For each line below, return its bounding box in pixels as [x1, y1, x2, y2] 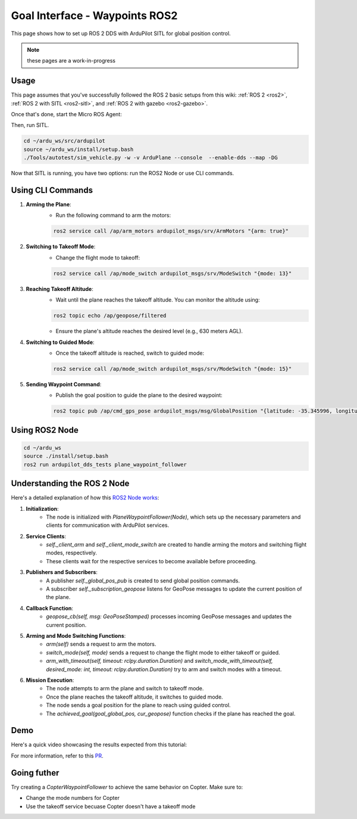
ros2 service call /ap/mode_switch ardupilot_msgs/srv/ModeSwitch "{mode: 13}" [53, 270, 292, 277]
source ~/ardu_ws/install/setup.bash [23, 146, 134, 153]
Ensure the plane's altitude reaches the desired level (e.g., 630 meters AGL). [55, 328, 243, 335]
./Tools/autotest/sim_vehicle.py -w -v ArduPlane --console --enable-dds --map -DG [23, 154, 278, 161]
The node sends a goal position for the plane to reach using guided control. [46, 702, 231, 709]
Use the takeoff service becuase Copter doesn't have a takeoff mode [26, 802, 196, 810]
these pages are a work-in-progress [27, 57, 116, 64]
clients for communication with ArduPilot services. [46, 522, 170, 529]
